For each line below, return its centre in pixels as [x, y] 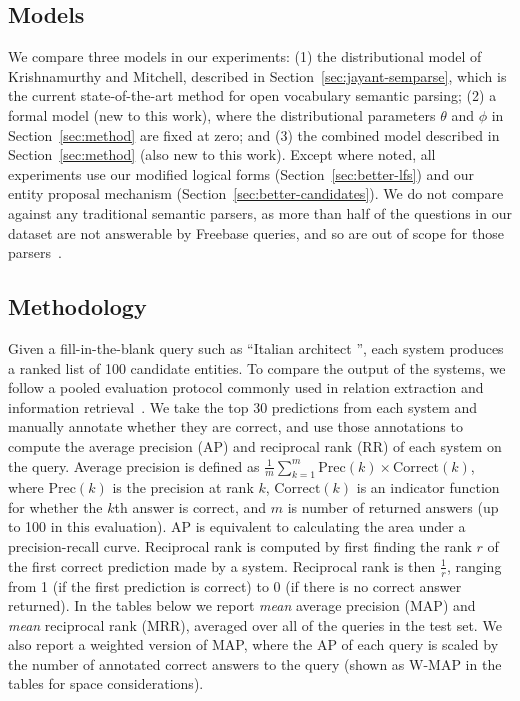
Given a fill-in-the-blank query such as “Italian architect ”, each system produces [256, 347]
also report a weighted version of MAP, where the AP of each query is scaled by [253, 644]
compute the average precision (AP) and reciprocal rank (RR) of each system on [255, 445]
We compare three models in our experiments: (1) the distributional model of [245, 56]
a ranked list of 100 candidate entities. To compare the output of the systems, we [257, 367]
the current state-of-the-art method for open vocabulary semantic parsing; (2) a [252, 95]
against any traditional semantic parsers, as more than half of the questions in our [260, 212]
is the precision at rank [183, 487]
